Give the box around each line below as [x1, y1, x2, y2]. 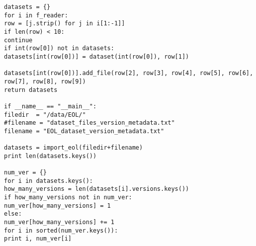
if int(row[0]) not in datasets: [4, 45, 114, 52]
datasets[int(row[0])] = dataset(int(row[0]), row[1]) [4, 53, 189, 60]
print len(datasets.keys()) [4, 152, 97, 160]
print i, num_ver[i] [4, 235, 72, 243]
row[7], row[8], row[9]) [4, 78, 86, 85]
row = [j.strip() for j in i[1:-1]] [4, 20, 125, 27]
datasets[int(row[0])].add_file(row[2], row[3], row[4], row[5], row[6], [4, 70, 254, 77]
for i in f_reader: [4, 11, 68, 19]
